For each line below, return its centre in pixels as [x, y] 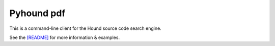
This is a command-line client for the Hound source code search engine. [85, 28]
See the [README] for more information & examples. [64, 37]
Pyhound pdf [37, 13]
